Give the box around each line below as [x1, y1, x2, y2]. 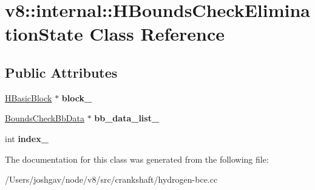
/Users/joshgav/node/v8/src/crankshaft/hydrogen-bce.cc [5, 173, 218, 186]
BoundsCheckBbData [5, 112, 84, 124]
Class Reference [89, 21, 225, 46]
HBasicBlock [5, 91, 52, 104]
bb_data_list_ [94, 112, 160, 124]
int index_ [5, 132, 49, 144]
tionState [5, 21, 83, 46]
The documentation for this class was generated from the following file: [5, 152, 269, 165]
